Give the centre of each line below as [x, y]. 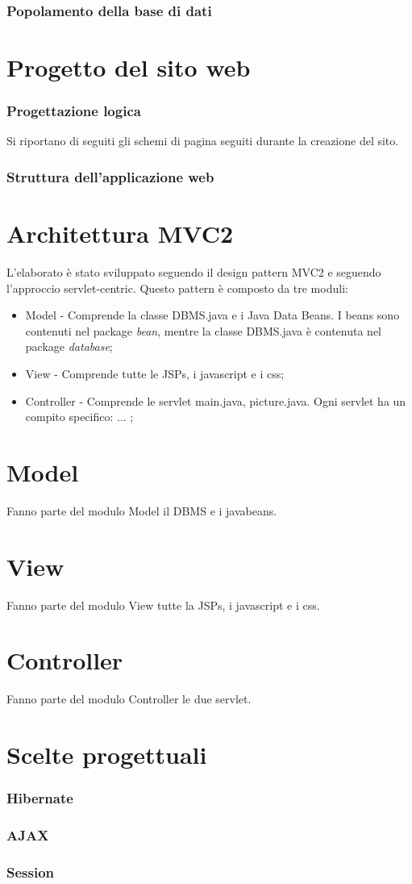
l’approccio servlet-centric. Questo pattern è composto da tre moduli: [177, 288]
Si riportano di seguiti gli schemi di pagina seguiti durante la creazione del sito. [203, 141]
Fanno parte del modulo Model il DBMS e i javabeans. [142, 510]
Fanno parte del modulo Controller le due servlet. [129, 699]
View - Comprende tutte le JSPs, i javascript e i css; [155, 373]
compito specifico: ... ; [79, 417]
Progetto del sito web [129, 67]
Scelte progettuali [107, 755]
